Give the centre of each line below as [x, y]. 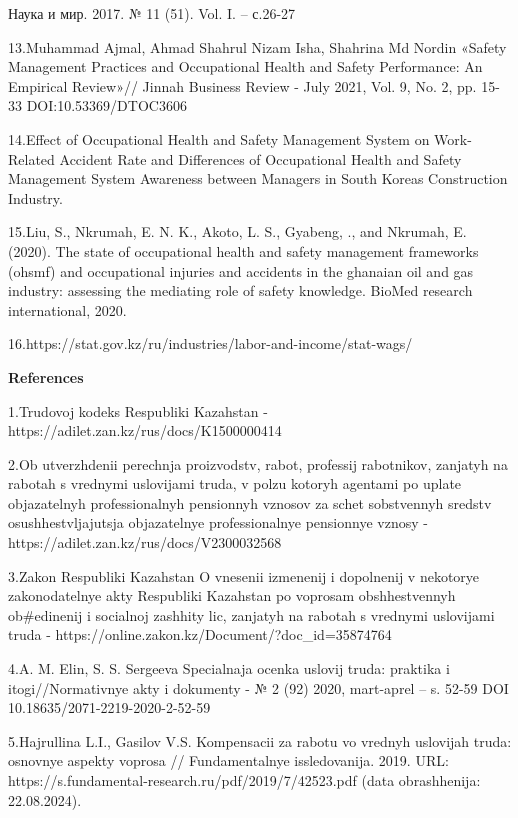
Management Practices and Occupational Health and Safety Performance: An [245, 66]
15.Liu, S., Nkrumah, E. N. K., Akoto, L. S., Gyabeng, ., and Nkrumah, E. [237, 231]
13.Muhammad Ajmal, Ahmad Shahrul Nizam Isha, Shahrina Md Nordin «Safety [257, 46]
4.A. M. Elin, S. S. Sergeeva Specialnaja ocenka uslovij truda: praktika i [229, 668]
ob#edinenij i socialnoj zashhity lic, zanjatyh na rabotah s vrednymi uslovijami [251, 614]
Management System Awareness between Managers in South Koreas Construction [258, 178]
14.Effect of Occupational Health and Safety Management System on [219, 138]
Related [31, 158]
